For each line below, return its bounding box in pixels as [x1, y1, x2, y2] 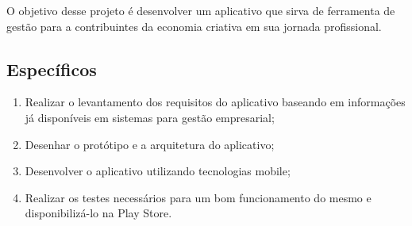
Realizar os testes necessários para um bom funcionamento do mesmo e [25, 189, 372, 205]
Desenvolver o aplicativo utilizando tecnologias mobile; [25, 163, 291, 179]
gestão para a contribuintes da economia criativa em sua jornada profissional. [6, 17, 382, 34]
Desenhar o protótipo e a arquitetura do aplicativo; [25, 136, 275, 152]
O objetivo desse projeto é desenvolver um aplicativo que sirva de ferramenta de [6, 2, 395, 18]
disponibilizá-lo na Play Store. [25, 205, 172, 221]
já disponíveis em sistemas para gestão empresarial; [25, 109, 275, 125]
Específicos [6, 56, 97, 81]
